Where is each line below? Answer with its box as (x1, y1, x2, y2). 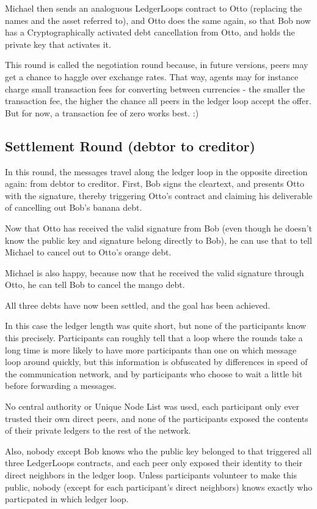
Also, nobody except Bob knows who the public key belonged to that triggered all (5, 444, 312, 457)
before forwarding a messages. (5, 379, 117, 392)
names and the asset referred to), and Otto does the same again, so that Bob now (5, 13, 311, 26)
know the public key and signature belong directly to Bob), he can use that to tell (5, 233, 312, 246)
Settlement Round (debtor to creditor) (5, 136, 255, 155)
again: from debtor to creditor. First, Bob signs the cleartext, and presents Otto (5, 177, 304, 190)
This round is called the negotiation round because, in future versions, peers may (5, 58, 308, 71)
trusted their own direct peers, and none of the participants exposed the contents (5, 412, 308, 424)
